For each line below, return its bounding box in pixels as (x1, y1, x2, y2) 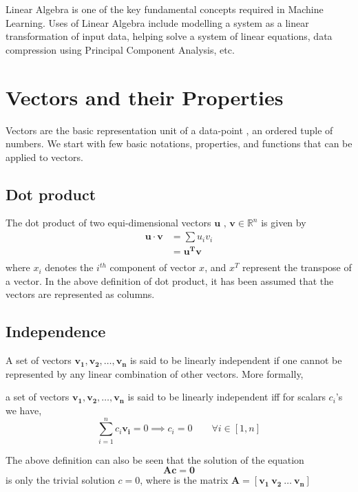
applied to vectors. (6, 149, 83, 164)
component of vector (109, 260, 196, 275)
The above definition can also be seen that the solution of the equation (6, 452, 304, 467)
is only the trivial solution (6, 473, 115, 487)
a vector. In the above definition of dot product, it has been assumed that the (6, 273, 334, 288)
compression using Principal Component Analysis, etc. (6, 42, 235, 56)
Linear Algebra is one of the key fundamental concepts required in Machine (6, 2, 324, 16)
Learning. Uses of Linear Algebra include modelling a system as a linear (6, 15, 309, 30)
